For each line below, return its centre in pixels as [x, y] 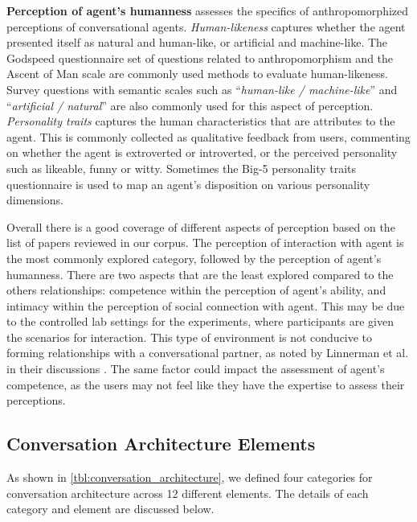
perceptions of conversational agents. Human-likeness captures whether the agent [206, 26]
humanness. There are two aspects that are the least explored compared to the [200, 274]
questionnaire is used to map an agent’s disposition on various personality [188, 184]
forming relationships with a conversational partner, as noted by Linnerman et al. [208, 353]
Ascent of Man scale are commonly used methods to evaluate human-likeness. [197, 74]
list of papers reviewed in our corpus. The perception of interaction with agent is [205, 243]
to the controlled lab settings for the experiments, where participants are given [200, 321]
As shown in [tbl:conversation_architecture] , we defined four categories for [190, 477]
